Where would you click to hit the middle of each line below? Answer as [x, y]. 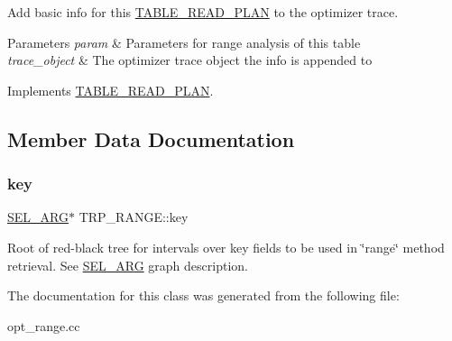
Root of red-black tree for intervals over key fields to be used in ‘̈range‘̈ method [226, 247]
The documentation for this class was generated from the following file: [203, 295]
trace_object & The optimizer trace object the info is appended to [190, 60]
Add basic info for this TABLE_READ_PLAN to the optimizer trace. [203, 12]
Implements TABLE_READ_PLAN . [111, 90]
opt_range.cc [44, 325]
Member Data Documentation [151, 138]
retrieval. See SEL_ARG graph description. [128, 265]
